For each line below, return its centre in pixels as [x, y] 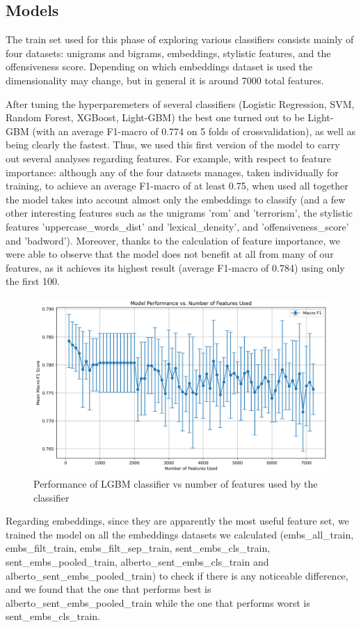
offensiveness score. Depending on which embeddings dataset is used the [159, 67]
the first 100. [33, 281]
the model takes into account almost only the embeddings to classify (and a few [176, 199]
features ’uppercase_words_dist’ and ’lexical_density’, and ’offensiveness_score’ [177, 226]
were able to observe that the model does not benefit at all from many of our [170, 254]
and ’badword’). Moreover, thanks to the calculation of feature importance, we [173, 240]
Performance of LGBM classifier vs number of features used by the [176, 484]
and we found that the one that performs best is [109, 589]
